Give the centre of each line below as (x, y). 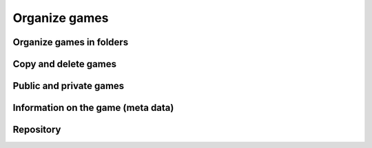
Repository (37, 130)
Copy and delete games (65, 64)
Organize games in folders (71, 42)
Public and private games (69, 86)
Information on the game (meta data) (93, 108)
